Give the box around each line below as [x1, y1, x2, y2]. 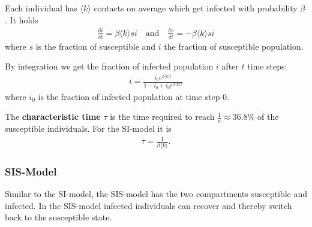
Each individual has [5, 2, 77, 14]
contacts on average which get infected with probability [94, 2, 298, 14]
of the [257, 110, 279, 123]
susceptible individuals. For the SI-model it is [5, 122, 172, 135]
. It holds [5, 13, 38, 26]
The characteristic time [5, 110, 101, 123]
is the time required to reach [110, 110, 215, 123]
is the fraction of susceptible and [35, 40, 156, 52]
